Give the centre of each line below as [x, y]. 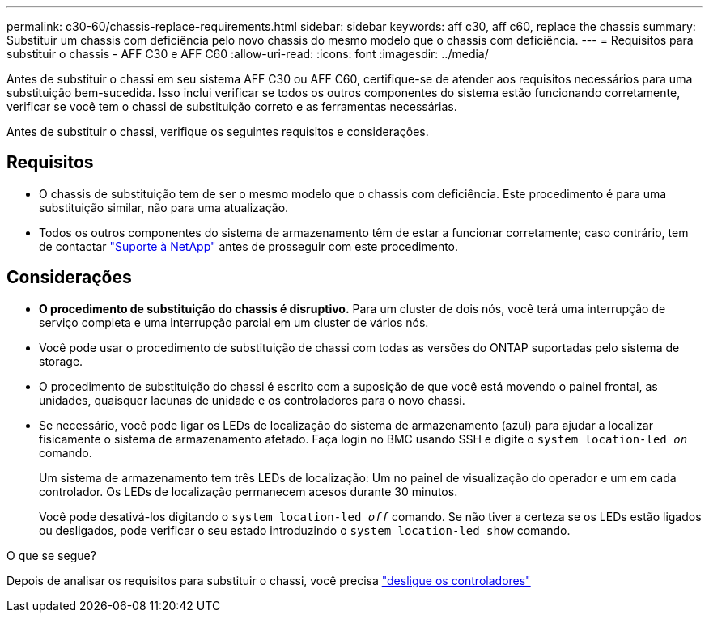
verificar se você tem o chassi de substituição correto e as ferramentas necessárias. [232, 106]
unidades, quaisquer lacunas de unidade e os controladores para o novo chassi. [252, 400]
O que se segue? [51, 555]
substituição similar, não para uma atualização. [164, 207]
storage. [61, 361]
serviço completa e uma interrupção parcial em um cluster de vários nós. [234, 322]
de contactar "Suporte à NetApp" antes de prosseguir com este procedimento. [249, 246]
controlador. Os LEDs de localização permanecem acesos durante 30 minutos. [248, 491]
